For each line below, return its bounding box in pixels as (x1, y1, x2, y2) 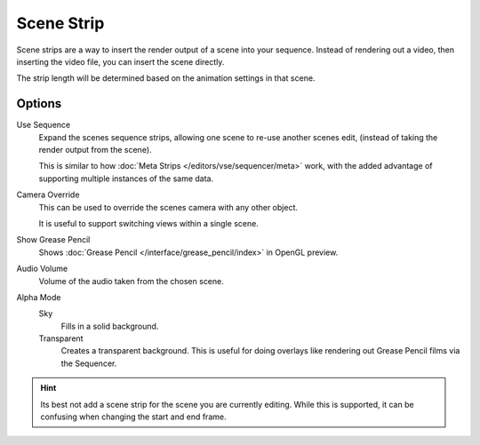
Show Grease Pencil (16, 234, 91, 245)
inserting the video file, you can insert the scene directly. (16, 56, 225, 67)
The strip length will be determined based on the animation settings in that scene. (16, 73, 316, 83)
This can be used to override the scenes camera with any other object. (38, 202, 298, 212)
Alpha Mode (16, 291, 61, 302)
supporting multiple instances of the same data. (38, 173, 214, 184)
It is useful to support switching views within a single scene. (38, 218, 260, 228)
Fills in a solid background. (60, 321, 159, 331)
